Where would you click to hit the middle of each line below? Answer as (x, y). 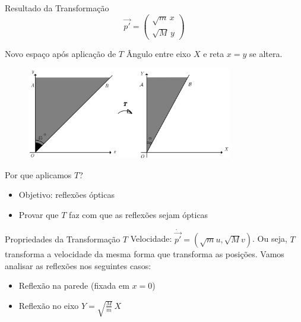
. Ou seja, (270, 239)
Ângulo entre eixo (159, 53)
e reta (214, 53)
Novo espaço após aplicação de (61, 53)
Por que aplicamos (38, 174)
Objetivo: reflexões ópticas (66, 195)
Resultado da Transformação (57, 8)
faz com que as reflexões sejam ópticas (139, 214)
